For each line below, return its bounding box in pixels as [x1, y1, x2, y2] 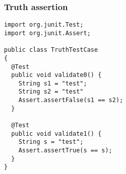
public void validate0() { [11, 71, 102, 79]
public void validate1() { [11, 130, 102, 137]
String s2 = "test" [18, 88, 84, 96]
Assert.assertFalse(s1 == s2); [18, 97, 123, 104]
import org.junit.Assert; [4, 29, 91, 37]
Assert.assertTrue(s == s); [18, 147, 112, 154]
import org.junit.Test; [4, 21, 84, 29]
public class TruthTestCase [4, 46, 98, 54]
